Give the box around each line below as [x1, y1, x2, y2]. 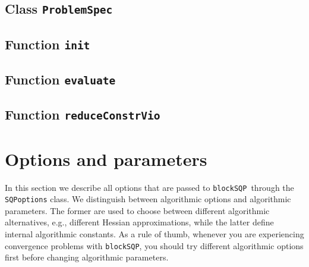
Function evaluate [5, 70, 116, 89]
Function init [5, 34, 90, 53]
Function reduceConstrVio [5, 105, 160, 124]
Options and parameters [5, 146, 207, 171]
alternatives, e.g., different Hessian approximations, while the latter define [5, 216, 274, 228]
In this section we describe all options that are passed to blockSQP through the [5, 181, 294, 193]
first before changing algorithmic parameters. [5, 251, 169, 263]
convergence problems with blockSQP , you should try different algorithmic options [5, 239, 304, 252]
